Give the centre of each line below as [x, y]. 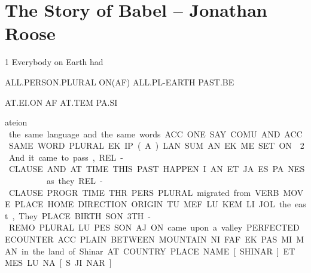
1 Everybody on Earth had [54, 62]
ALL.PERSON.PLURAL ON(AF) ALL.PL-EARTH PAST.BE [120, 82]
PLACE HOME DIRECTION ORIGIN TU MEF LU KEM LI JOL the [153, 204]
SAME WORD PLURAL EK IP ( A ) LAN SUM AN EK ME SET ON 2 [156, 145]
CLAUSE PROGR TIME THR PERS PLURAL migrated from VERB [144, 192]
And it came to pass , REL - [66, 157]
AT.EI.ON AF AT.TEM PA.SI [61, 102]
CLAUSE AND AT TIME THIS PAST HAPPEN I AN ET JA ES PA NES [157, 169]
